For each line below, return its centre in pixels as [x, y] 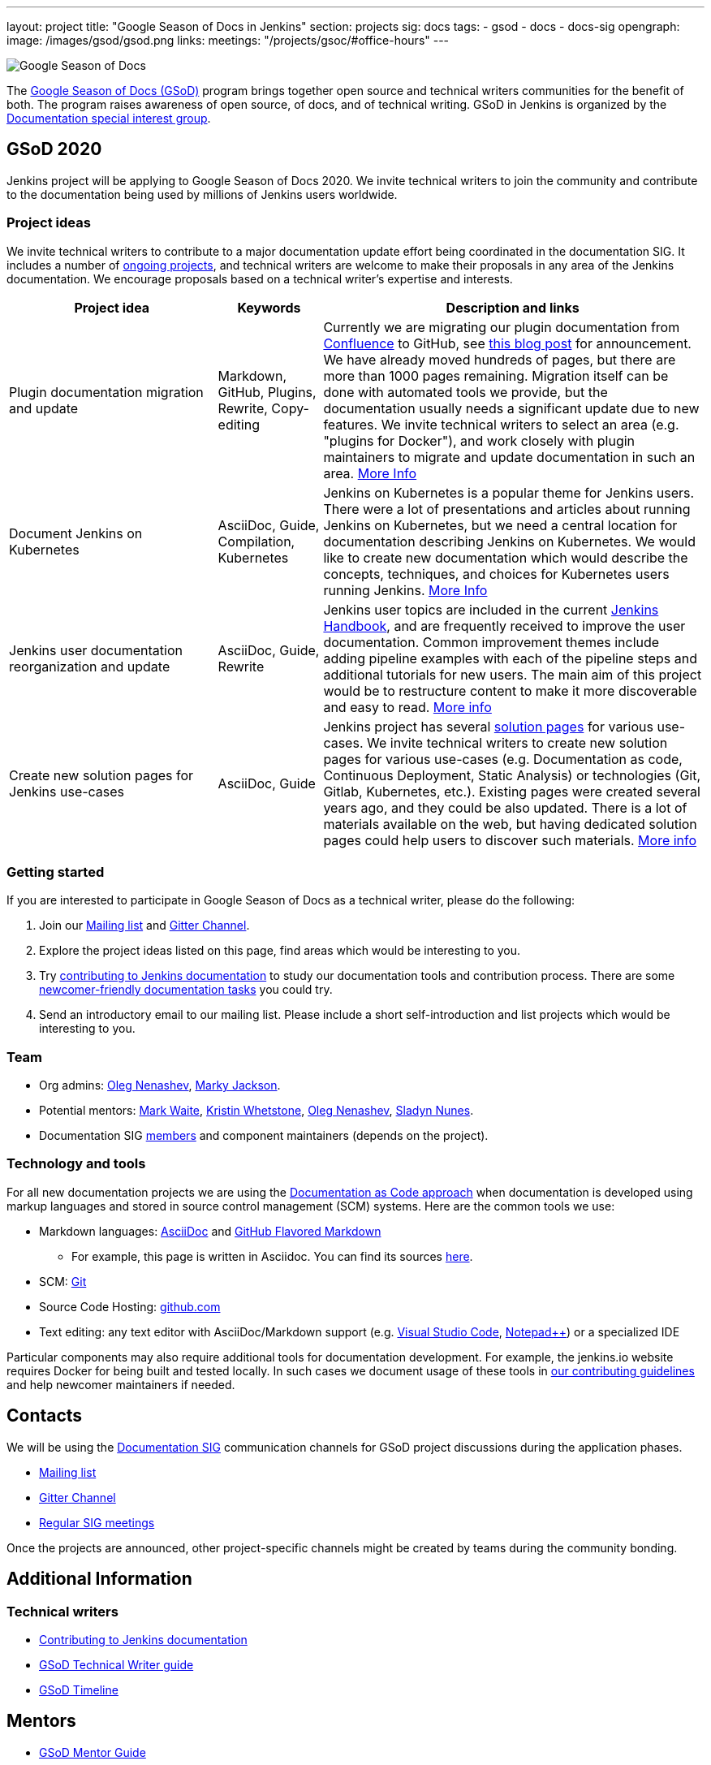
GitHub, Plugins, [267, 392]
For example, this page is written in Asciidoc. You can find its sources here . [272, 1256]
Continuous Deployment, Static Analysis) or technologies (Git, [512, 775]
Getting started [56, 872]
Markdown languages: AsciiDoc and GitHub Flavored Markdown [210, 1231]
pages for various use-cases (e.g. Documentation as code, [503, 759]
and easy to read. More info [407, 707]
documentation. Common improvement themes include [491, 642]
